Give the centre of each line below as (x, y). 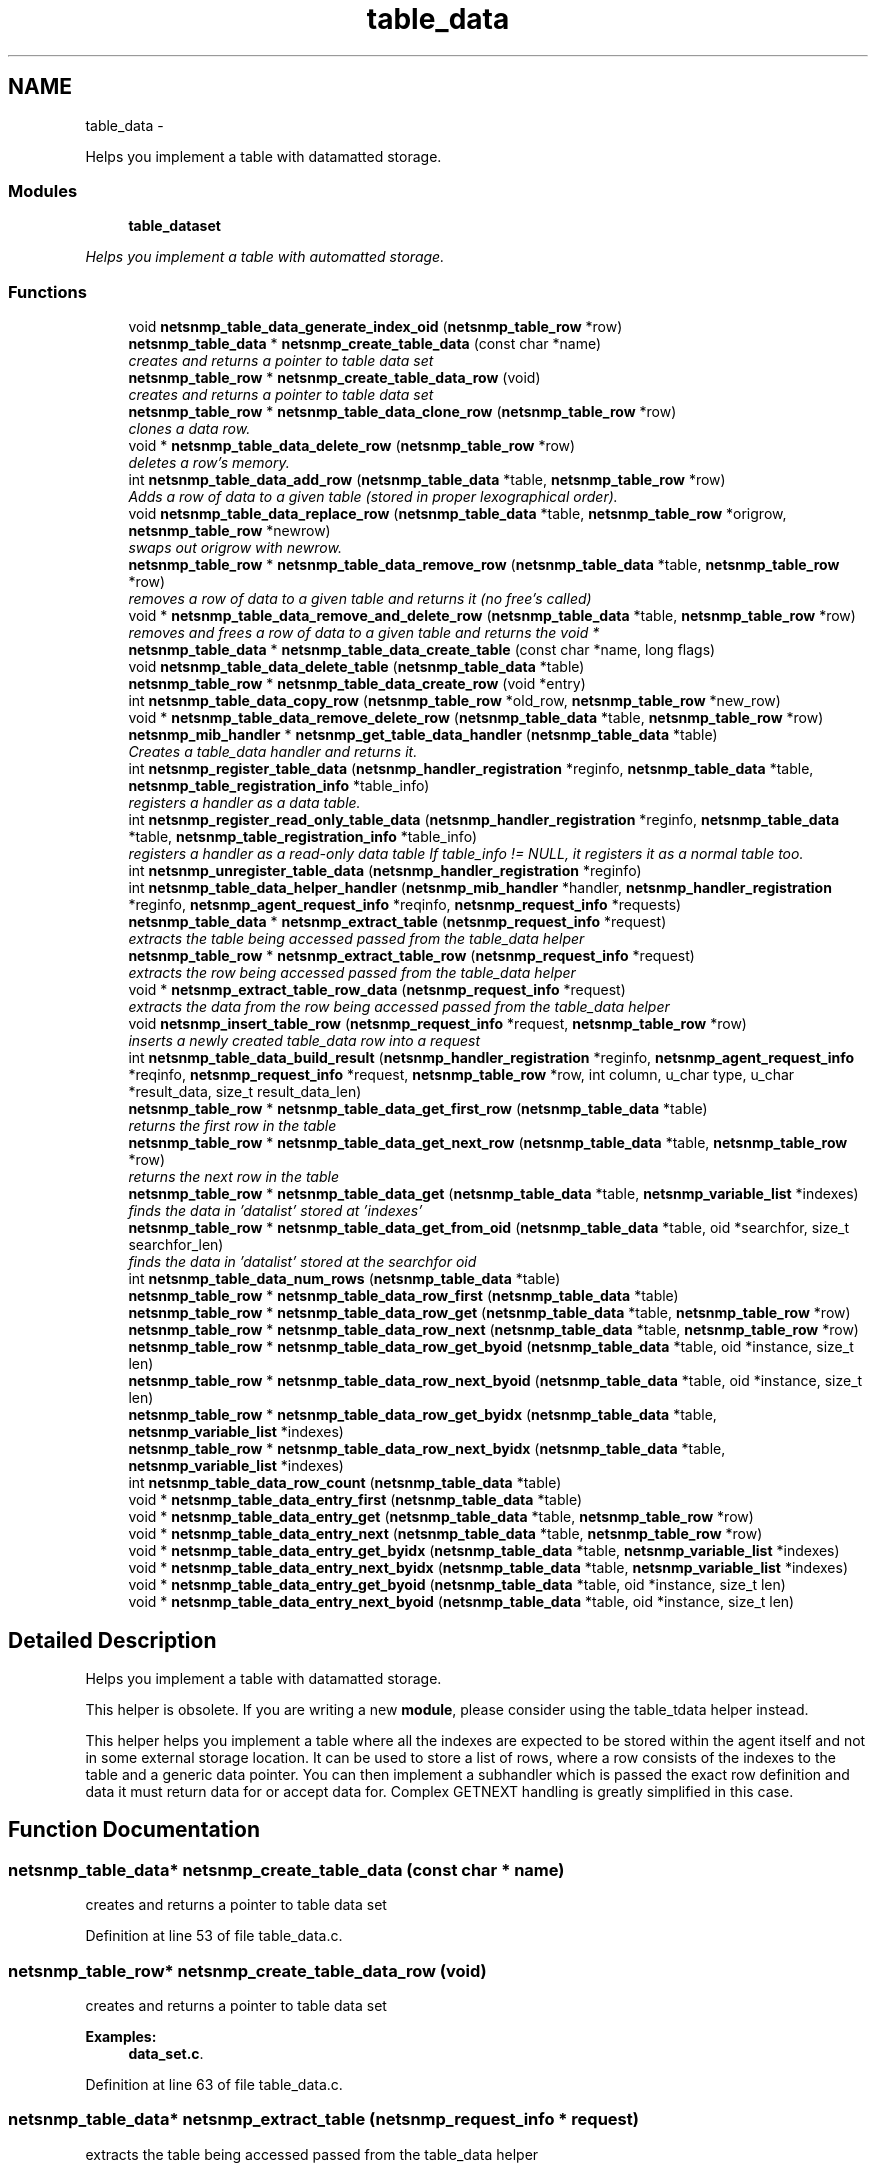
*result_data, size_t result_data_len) (245, 1092)
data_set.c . (166, 2053)
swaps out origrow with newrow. (235, 548)
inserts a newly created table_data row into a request (304, 1041)
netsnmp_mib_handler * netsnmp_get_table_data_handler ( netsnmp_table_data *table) (423, 735)
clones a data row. (189, 429)
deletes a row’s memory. (209, 463)
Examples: (121, 2036)
